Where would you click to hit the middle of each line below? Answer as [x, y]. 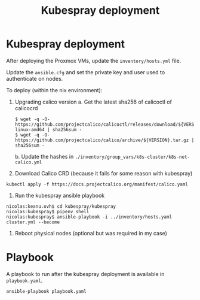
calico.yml [28, 162]
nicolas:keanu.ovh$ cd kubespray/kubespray [61, 206]
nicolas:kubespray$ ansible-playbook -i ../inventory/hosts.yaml [89, 217]
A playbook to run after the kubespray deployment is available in [85, 274]
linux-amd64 [30, 129]
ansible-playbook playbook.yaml [46, 291]
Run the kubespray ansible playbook [60, 195]
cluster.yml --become [33, 222]
